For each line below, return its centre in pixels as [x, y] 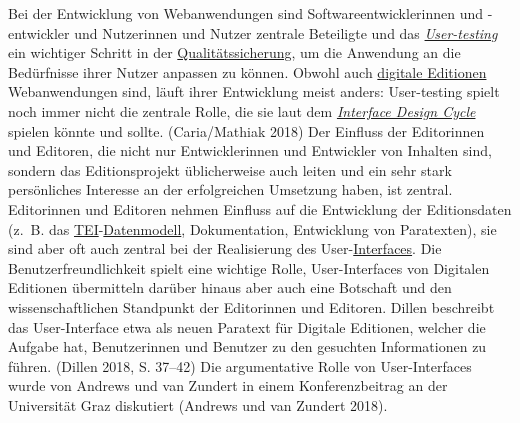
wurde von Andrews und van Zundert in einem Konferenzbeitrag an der [228, 385]
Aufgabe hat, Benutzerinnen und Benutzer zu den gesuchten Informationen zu [247, 346]
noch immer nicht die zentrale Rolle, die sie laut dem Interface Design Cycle [242, 110]
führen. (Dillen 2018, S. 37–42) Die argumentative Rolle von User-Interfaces [240, 365]
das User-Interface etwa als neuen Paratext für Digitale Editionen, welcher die [247, 326]
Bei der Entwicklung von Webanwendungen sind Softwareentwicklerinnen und [246, 13]
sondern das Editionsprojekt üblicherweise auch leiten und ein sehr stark [230, 169]
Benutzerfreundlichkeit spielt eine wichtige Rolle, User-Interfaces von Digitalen [249, 267]
